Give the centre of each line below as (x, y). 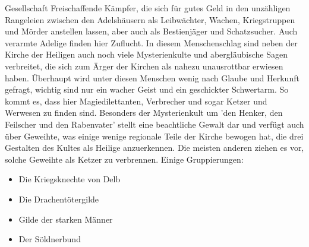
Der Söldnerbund (50, 239)
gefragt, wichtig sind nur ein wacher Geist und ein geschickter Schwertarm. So (147, 89)
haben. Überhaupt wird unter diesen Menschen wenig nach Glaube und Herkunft (152, 77)
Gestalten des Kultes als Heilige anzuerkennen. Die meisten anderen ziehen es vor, (154, 148)
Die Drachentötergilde (59, 199)
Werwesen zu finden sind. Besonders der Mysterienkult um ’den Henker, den (144, 113)
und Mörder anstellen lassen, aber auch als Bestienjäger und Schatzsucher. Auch (151, 31)
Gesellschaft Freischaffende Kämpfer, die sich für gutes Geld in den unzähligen (148, 8)
